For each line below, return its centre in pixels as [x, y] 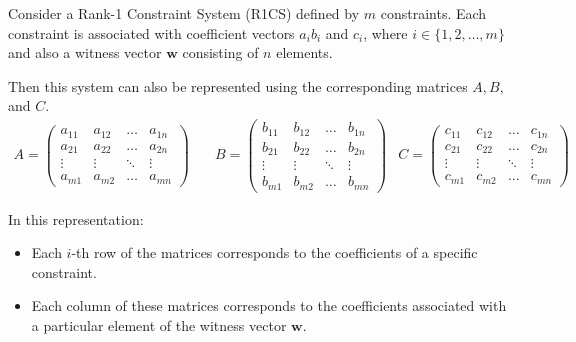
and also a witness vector [85, 52]
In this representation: [76, 218]
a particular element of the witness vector [159, 324]
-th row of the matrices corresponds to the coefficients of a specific [274, 252]
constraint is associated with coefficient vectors [151, 32]
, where [385, 32]
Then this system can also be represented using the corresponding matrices [238, 85]
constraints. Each [433, 13]
